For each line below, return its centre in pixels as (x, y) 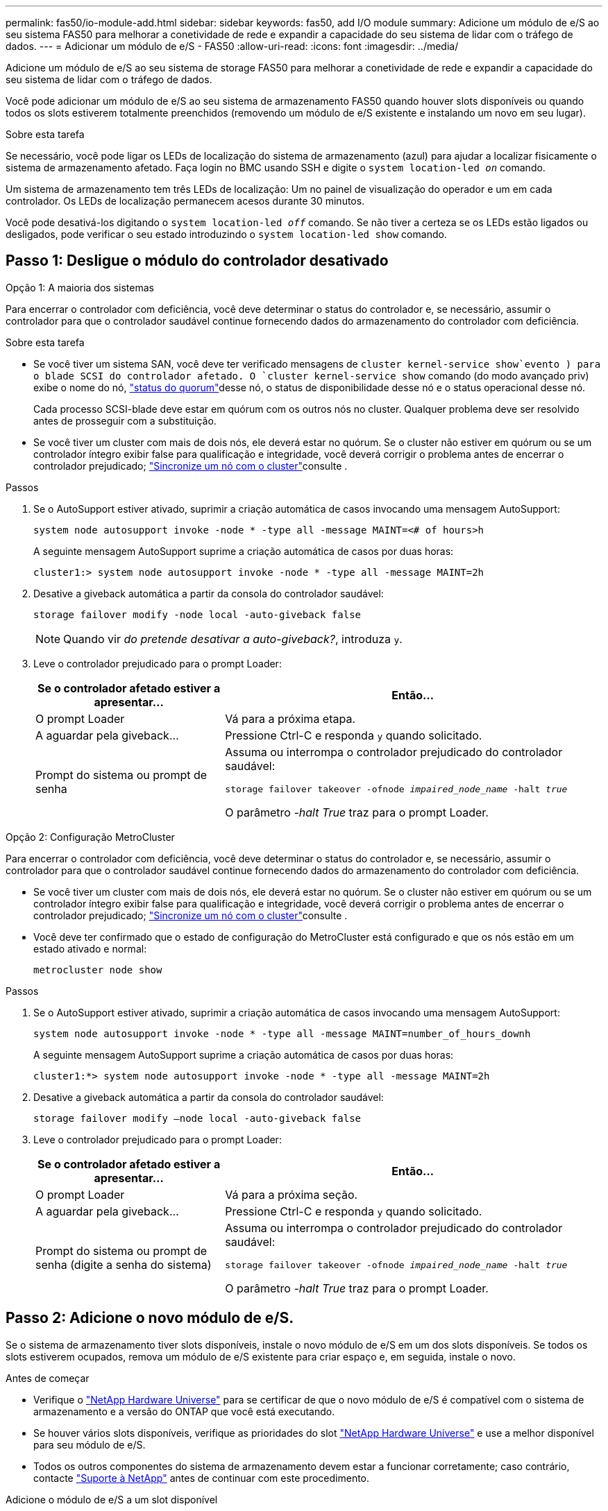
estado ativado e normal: (90, 948)
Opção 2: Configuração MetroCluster (90, 837)
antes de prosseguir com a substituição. (125, 420)
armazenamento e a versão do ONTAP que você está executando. (184, 1411)
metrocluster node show (98, 970)
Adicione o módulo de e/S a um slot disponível (112, 1499)
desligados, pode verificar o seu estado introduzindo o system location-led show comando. (226, 234)
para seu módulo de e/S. (90, 1444)
